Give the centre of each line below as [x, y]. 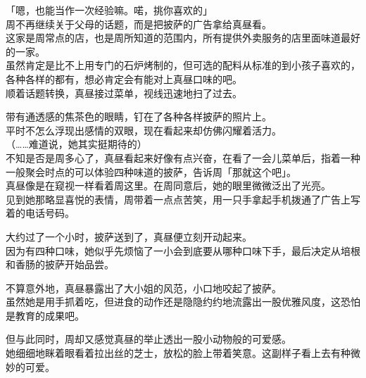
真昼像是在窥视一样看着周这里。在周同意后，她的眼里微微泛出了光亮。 [168, 185]
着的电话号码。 [40, 213]
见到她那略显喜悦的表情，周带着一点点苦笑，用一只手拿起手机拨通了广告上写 [183, 199]
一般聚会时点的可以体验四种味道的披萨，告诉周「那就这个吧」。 [151, 171]
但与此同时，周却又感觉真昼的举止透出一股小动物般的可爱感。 [149, 339]
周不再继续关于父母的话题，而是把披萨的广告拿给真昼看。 [139, 24]
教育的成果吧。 [50, 315]
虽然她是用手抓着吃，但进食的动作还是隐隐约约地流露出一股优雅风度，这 [173, 302]
